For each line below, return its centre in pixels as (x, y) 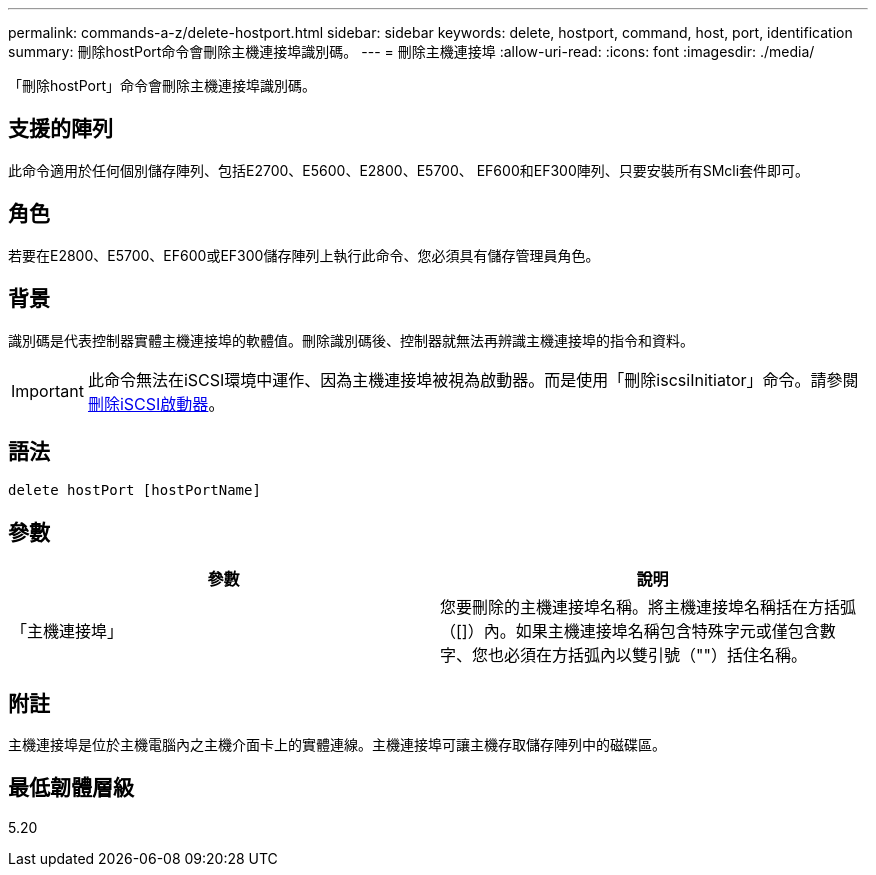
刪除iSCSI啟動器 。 (156, 403)
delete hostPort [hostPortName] (134, 490)
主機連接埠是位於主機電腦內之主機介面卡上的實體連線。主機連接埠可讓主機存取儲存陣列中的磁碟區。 (337, 745)
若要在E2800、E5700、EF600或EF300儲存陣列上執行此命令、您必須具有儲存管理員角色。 (304, 255)
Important (47, 390)
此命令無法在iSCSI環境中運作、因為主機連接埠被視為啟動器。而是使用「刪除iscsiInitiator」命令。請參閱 (473, 379)
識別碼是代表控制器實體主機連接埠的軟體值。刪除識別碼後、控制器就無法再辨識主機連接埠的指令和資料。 (351, 340)
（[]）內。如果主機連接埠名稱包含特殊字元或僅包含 (630, 631)
